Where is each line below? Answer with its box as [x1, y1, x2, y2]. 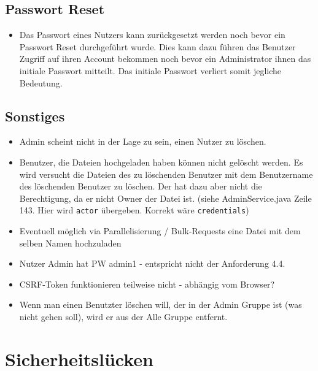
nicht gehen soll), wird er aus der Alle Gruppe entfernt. [19, 310, 228, 323]
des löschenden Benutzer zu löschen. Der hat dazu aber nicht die [19, 180, 262, 193]
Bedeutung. [19, 76, 63, 89]
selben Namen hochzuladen [19, 236, 122, 249]
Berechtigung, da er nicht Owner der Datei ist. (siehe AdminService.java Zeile [19, 191, 312, 204]
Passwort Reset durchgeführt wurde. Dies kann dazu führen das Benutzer [19, 40, 296, 53]
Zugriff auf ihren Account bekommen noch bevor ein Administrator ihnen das [19, 52, 311, 65]
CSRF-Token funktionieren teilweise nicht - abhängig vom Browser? [19, 277, 275, 290]
